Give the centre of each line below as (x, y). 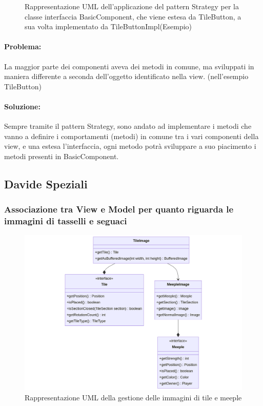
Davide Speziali (46, 183)
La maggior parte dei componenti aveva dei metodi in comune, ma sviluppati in (129, 66)
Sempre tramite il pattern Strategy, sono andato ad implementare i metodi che (128, 126)
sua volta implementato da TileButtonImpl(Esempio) (108, 26)
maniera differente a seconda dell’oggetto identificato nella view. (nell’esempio (126, 76)
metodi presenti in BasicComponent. (62, 156)
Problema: (23, 46)
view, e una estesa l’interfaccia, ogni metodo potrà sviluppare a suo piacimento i (130, 146)
